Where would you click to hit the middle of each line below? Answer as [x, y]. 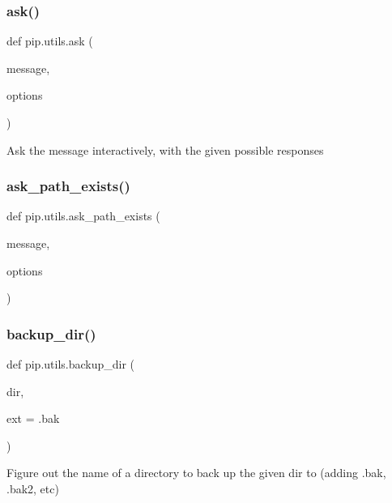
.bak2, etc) [33, 488]
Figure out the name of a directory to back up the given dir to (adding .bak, [196, 473]
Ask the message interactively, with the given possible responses [165, 149]
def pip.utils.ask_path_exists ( [83, 216]
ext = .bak [33, 418]
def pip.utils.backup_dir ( [71, 364]
